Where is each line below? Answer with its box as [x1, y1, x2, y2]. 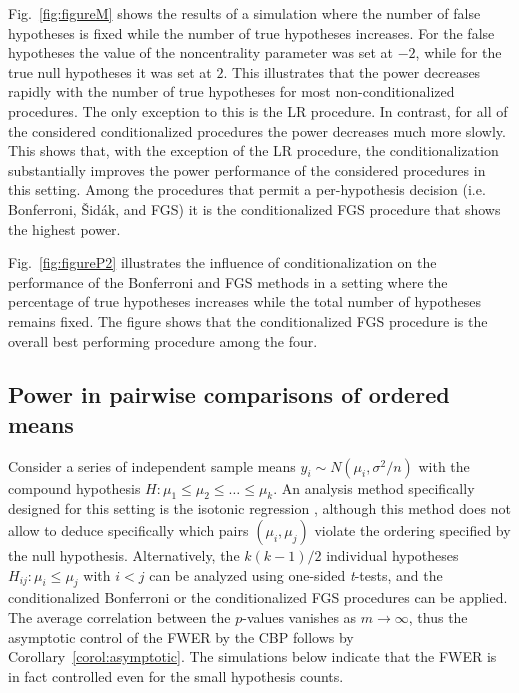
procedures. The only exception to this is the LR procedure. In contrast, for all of [8, 100, 508, 121]
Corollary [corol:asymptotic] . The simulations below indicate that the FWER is [8, 646, 497, 667]
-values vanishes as [242, 607, 357, 628]
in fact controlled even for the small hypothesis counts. [8, 665, 344, 686]
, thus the [408, 607, 468, 628]
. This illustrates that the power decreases [223, 61, 481, 82]
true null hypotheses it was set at [8, 61, 212, 82]
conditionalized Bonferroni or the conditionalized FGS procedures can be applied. [8, 587, 508, 608]
